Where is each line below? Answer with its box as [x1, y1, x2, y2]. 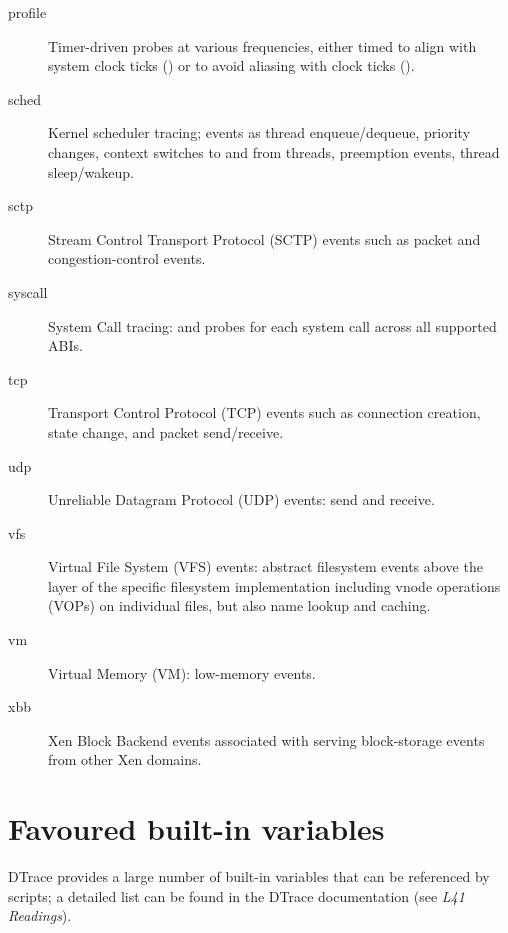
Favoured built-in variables [8, 808, 385, 849]
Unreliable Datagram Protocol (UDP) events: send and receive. [48, 489, 435, 510]
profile [8, 2, 47, 22]
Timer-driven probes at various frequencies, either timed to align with [48, 35, 477, 56]
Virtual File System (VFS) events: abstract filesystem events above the [48, 556, 483, 577]
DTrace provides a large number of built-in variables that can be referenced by [8, 866, 490, 887]
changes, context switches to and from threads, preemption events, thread [48, 141, 500, 162]
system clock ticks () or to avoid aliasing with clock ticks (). [48, 55, 415, 76]
